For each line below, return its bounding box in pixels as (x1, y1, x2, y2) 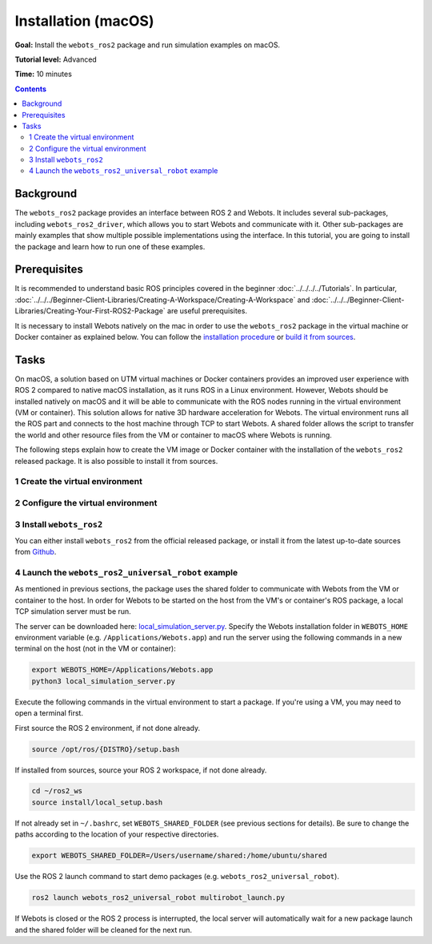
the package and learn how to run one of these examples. (14, 241, 206, 252)
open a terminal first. (14, 708, 84, 718)
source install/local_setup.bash (31, 797, 163, 807)
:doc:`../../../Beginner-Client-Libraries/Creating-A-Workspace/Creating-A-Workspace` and (14, 295, 310, 305)
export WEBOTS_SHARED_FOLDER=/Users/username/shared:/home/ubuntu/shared (31, 851, 327, 861)
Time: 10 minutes (14, 69, 72, 79)
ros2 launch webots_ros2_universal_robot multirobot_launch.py (31, 894, 286, 902)
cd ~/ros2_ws (31, 786, 83, 796)
